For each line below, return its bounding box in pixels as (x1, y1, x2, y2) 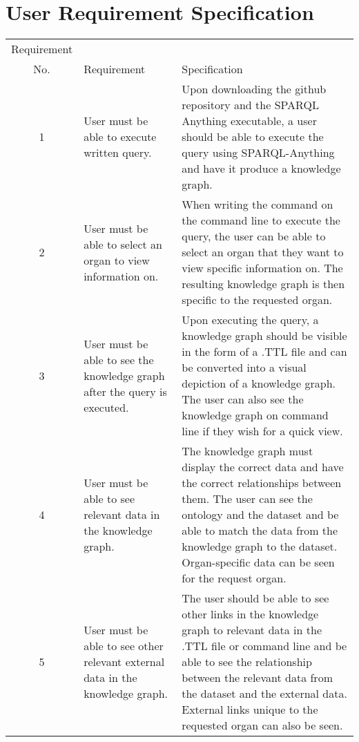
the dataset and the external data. (182, 685, 347, 702)
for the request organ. (182, 570, 287, 587)
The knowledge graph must (182, 443, 313, 459)
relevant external (84, 654, 165, 670)
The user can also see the (182, 391, 304, 408)
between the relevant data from (182, 669, 333, 686)
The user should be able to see (182, 590, 329, 607)
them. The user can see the (182, 491, 313, 507)
